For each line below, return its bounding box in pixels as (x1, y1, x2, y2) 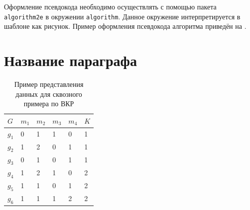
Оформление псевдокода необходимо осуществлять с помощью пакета (4, 1, 217, 11)
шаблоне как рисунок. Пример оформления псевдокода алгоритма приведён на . (4, 21, 247, 31)
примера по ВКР (23, 98, 74, 109)
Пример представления (14, 78, 84, 89)
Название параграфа (4, 50, 137, 70)
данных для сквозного (15, 88, 82, 99)
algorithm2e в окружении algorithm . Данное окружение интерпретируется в (4, 11, 241, 21)
